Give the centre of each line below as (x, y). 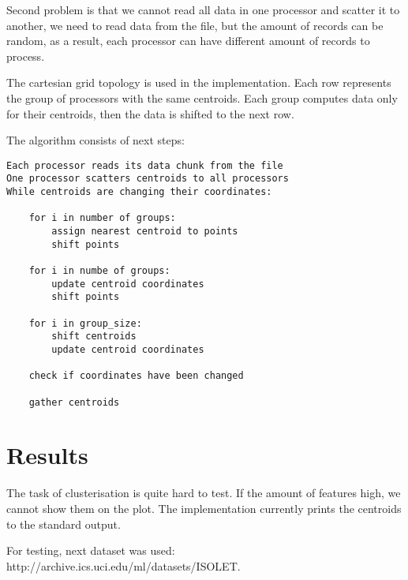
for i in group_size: (85, 323)
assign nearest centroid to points (145, 232)
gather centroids (74, 402)
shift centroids (94, 337)
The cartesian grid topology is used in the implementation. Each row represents (199, 82)
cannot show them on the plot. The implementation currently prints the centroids (204, 508)
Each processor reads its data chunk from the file (145, 165)
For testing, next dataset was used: (91, 550)
